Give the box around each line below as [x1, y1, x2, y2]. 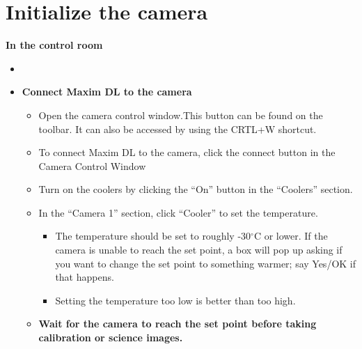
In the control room [6, 38, 103, 52]
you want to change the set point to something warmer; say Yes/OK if [55, 256, 356, 270]
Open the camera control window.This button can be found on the [38, 107, 323, 122]
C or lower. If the [253, 228, 328, 243]
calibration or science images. [38, 330, 183, 345]
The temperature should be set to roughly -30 [55, 228, 251, 243]
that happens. [55, 270, 114, 284]
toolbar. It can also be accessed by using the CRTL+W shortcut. [38, 121, 317, 136]
